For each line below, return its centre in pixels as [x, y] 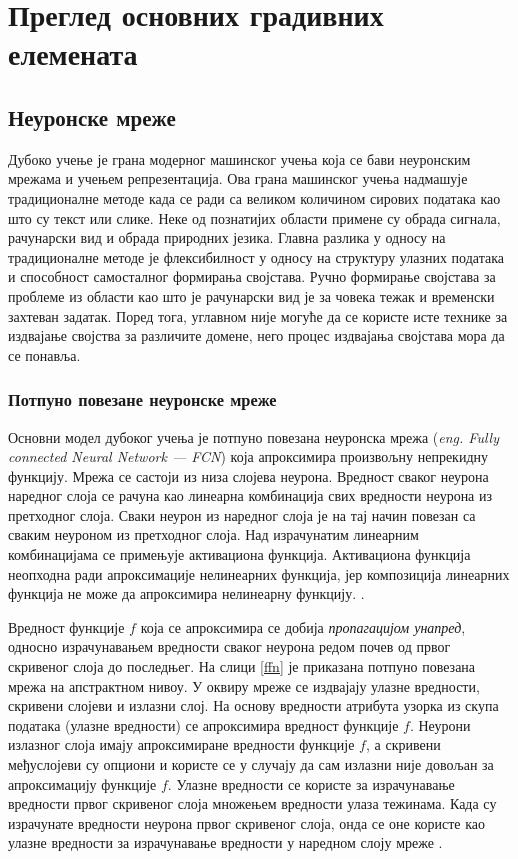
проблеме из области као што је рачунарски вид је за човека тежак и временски [251, 295]
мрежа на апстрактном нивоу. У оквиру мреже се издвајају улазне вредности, [244, 685]
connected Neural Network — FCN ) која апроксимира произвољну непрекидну [248, 456]
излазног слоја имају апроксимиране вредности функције [181, 744]
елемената [73, 53]
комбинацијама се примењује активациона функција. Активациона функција [239, 554]
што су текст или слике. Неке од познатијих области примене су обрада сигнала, [254, 217]
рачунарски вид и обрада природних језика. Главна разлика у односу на [227, 237]
